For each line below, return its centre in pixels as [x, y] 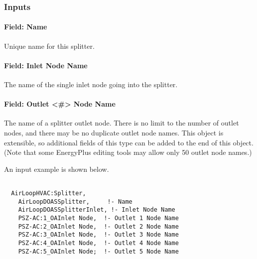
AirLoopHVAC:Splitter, [49, 194]
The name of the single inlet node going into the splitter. [91, 84]
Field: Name [26, 27]
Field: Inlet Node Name [46, 65]
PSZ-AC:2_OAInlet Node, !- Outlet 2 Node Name [98, 226]
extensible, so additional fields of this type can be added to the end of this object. [129, 142]
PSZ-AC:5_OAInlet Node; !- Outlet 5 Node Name [98, 251]
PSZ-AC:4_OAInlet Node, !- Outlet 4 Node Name [98, 243]
